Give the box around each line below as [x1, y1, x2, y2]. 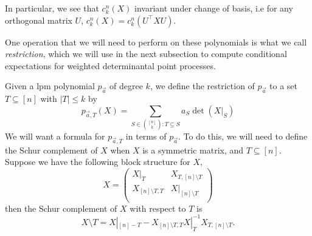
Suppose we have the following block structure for [5, 155, 190, 168]
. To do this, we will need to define [178, 130, 308, 143]
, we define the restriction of [150, 79, 255, 92]
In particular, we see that [5, 2, 99, 14]
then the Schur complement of [5, 201, 117, 214]
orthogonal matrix [5, 13, 72, 26]
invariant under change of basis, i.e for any [134, 2, 293, 14]
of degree [109, 79, 143, 92]
